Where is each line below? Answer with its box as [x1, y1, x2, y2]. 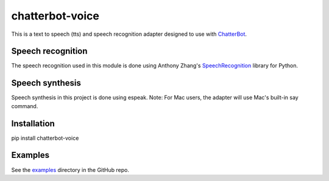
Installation [11, 118, 55, 129]
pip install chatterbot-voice [11, 134, 79, 142]
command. [11, 102, 38, 109]
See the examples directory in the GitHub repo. [11, 166, 129, 173]
